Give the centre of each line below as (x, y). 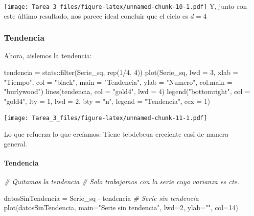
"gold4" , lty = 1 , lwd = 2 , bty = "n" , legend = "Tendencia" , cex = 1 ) (107, 101)
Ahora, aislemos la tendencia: (48, 56)
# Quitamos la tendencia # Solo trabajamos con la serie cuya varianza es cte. (122, 181)
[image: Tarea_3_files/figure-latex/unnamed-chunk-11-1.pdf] (106, 118)
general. (16, 143)
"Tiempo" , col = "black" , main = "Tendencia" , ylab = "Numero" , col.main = (118, 82)
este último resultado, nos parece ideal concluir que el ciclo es (96, 15)
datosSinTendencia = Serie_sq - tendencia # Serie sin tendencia (101, 198)
